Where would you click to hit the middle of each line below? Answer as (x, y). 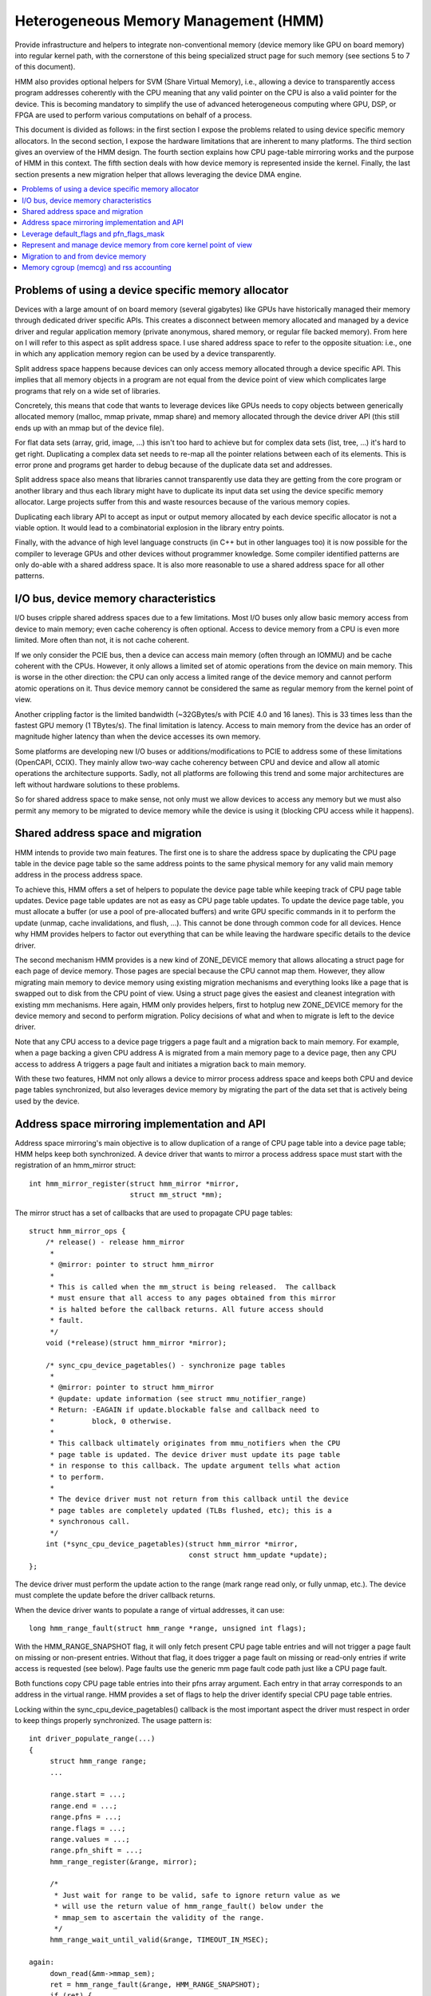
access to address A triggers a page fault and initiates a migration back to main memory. (160, 1064)
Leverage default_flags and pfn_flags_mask (93, 234)
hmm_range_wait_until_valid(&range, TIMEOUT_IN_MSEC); (159, 1940)
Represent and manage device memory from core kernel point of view (137, 245)
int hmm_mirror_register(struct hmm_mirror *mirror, (134, 1183)
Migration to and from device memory (84, 256)
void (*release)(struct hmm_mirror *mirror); (136, 1343)
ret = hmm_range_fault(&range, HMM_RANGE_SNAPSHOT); (155, 1984)
